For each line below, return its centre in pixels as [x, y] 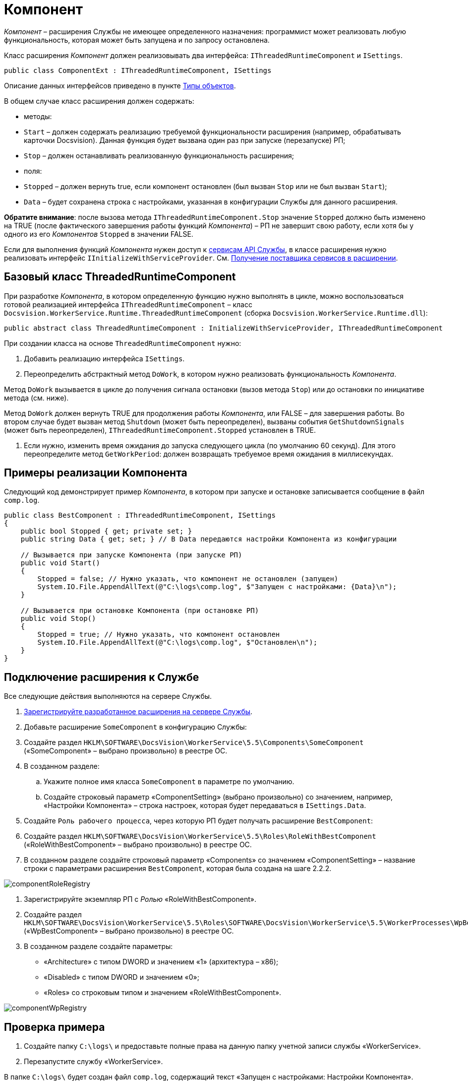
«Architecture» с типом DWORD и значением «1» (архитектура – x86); [161, 962]
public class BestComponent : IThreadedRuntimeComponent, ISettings [140, 515]
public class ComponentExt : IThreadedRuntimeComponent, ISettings [138, 70]
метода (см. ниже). [36, 398]
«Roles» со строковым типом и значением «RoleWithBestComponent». [163, 993]
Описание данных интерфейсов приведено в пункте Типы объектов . [120, 85]
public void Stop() [58, 619]
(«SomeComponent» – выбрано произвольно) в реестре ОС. [126, 751]
